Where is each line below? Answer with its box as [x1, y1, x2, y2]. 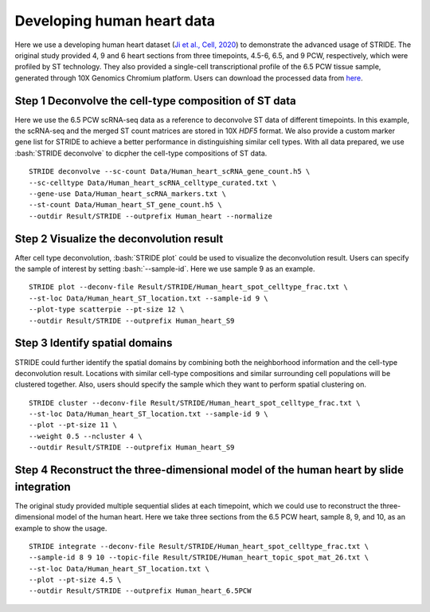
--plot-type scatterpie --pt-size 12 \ [29, 305, 185, 314]
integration [14, 480, 71, 493]
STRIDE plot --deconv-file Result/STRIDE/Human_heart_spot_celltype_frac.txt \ [29, 283, 348, 292]
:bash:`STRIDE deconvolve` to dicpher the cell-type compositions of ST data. [14, 148, 268, 158]
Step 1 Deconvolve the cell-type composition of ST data [14, 94, 296, 108]
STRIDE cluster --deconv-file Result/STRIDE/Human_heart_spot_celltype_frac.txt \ [29, 398, 361, 407]
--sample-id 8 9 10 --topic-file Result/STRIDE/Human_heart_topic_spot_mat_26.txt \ [29, 553, 369, 562]
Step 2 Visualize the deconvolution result [14, 232, 224, 245]
